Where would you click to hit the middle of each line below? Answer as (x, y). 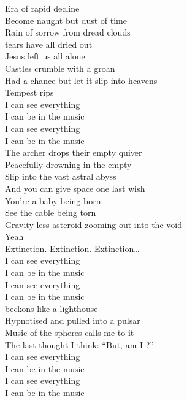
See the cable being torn (51, 212)
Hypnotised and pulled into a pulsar (73, 320)
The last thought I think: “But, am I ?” (79, 344)
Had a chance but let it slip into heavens (81, 80)
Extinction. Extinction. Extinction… (72, 248)
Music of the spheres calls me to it (70, 333)
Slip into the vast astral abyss (61, 176)
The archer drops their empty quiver (74, 152)
